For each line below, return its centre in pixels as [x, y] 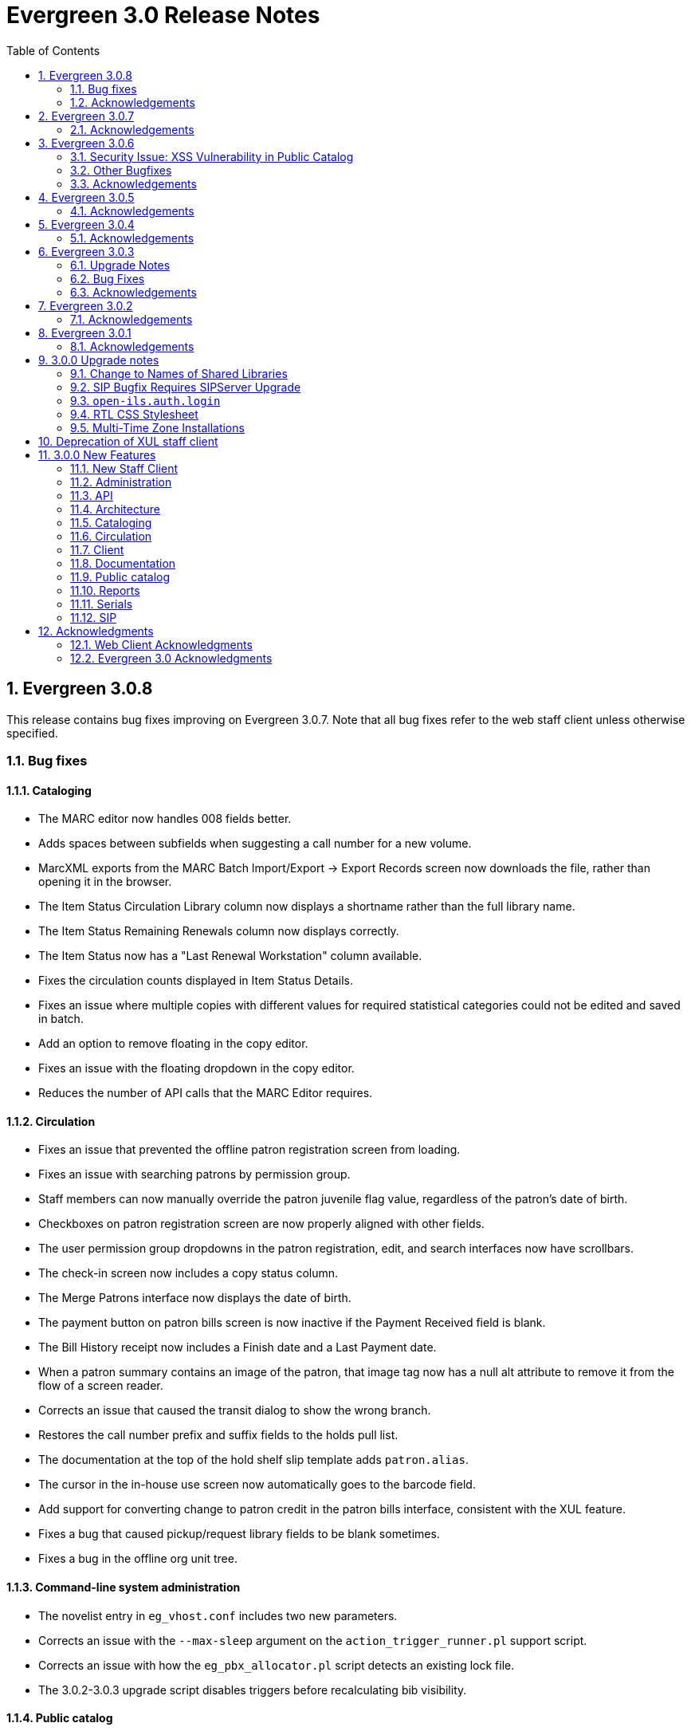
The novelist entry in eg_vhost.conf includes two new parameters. [218, 1615]
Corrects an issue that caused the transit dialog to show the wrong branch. [235, 1410]
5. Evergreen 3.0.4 [86, 224]
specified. [32, 733]
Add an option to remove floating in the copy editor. [173, 1044]
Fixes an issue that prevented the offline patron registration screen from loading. [249, 1150]
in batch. [61, 1019]
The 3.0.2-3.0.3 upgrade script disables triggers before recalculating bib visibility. [253, 1690]
